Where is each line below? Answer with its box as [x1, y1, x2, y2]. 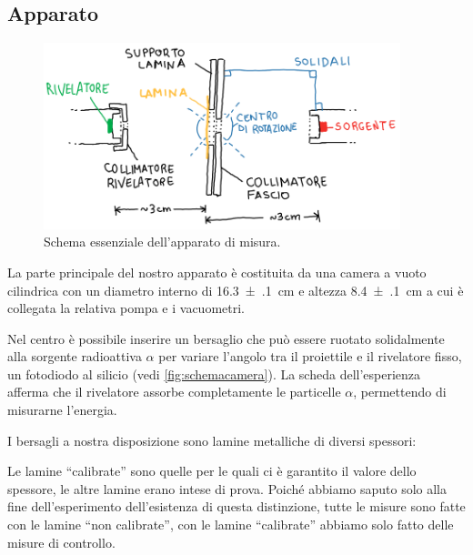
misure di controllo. [7, 532, 116, 551]
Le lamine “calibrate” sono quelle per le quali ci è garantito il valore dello [7, 461, 417, 480]
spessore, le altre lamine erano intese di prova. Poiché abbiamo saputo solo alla [7, 479, 447, 498]
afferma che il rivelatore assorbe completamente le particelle [7, 382, 341, 401]
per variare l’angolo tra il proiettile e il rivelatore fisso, [158, 347, 462, 366]
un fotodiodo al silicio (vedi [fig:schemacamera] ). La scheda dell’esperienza [7, 364, 421, 383]
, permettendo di [353, 382, 447, 401]
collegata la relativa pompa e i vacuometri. [7, 298, 246, 318]
